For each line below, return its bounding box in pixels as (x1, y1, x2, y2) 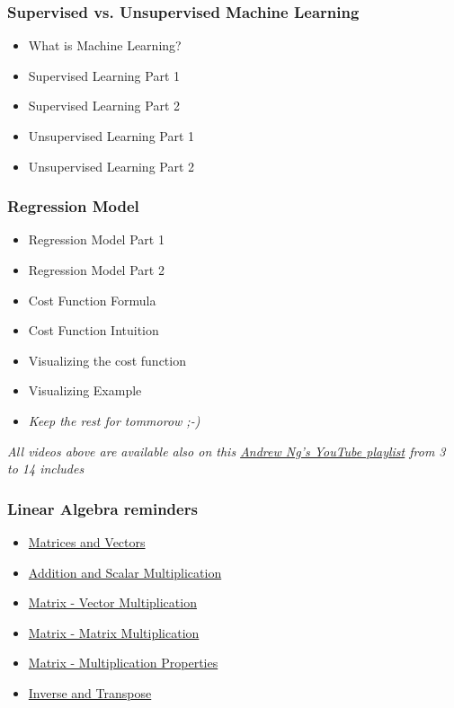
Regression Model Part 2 (28, 261, 165, 279)
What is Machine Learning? (28, 36, 182, 55)
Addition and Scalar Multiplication (28, 562, 222, 581)
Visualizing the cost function (28, 350, 186, 369)
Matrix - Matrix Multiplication (28, 623, 200, 642)
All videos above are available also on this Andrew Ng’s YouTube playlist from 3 (7, 441, 446, 460)
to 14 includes (7, 459, 85, 478)
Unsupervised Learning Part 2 (28, 156, 195, 175)
